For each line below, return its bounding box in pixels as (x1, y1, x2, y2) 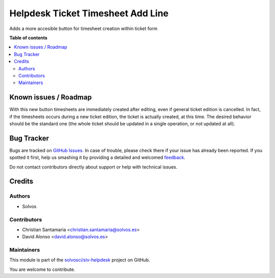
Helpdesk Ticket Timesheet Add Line (9, 8, 169, 19)
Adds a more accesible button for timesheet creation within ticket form (9, 25, 158, 32)
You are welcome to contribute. (9, 266, 75, 272)
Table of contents (9, 35, 48, 41)
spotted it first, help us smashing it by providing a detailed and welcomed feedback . (9, 154, 186, 160)
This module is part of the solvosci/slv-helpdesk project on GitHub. (9, 257, 150, 263)
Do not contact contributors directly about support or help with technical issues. (9, 163, 178, 170)
